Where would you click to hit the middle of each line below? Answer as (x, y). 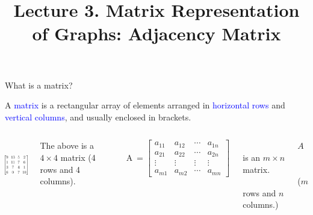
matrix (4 (78, 157)
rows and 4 (60, 169)
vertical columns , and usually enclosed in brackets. (98, 117)
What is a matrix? (39, 85)
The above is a (67, 145)
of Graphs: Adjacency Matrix (156, 33)
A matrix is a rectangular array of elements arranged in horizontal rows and (145, 105)
